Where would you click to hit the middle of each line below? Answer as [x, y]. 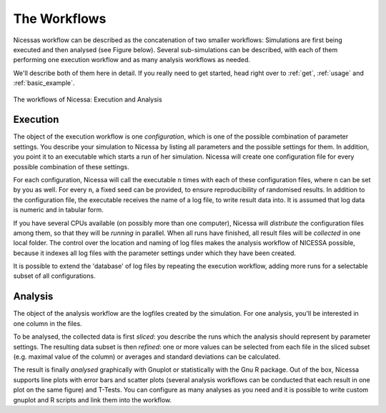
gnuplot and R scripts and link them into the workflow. [93, 399]
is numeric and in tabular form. [58, 210]
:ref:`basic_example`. [44, 83]
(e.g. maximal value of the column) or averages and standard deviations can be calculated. [147, 357]
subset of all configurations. [54, 276]
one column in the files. [48, 323]
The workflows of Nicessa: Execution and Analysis [88, 99]
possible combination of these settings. [71, 166]
